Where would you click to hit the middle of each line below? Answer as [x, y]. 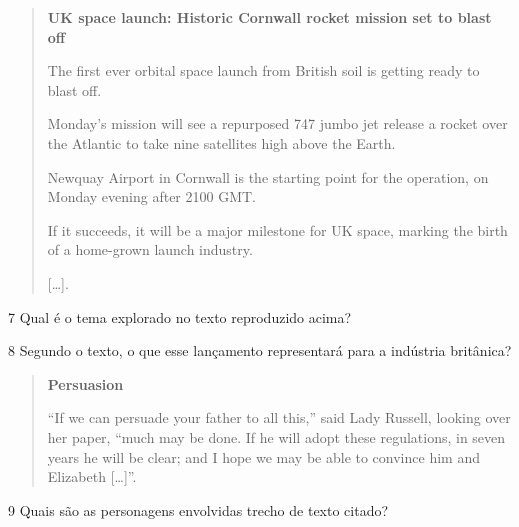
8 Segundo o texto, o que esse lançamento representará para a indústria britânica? [260, 350]
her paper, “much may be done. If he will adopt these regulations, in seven [276, 436]
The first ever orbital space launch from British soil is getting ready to [263, 70]
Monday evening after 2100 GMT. [152, 196]
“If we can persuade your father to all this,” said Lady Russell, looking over [279, 417]
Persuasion [85, 383]
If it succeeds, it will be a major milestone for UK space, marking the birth [277, 229]
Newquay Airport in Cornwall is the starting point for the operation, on [268, 176]
